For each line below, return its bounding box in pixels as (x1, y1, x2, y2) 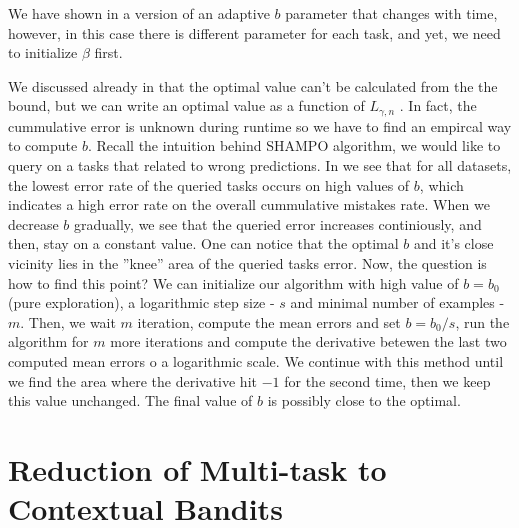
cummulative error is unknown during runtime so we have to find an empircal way (8, 115, 512, 136)
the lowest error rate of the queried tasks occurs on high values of (8, 174, 410, 195)
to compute (8, 135, 78, 156)
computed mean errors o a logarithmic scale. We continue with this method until (8, 350, 504, 371)
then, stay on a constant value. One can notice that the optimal (8, 233, 399, 254)
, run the (455, 311, 510, 332)
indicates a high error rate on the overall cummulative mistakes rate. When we (8, 194, 490, 215)
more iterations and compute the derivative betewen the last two (110, 331, 507, 352)
